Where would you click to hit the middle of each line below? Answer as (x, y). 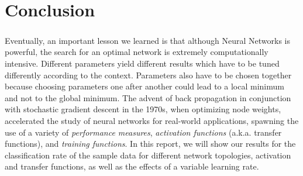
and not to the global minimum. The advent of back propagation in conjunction (148, 97)
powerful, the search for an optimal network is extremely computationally (137, 52)
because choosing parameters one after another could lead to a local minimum (144, 86)
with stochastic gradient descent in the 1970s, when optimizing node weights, (143, 109)
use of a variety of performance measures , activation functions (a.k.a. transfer (143, 132)
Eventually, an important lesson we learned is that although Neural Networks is (148, 40)
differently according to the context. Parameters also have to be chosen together (148, 75)
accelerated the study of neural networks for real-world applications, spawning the (152, 120)
